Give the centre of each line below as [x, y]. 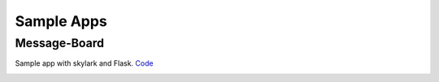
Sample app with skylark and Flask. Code [84, 63]
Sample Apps [61, 21]
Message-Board [60, 43]
